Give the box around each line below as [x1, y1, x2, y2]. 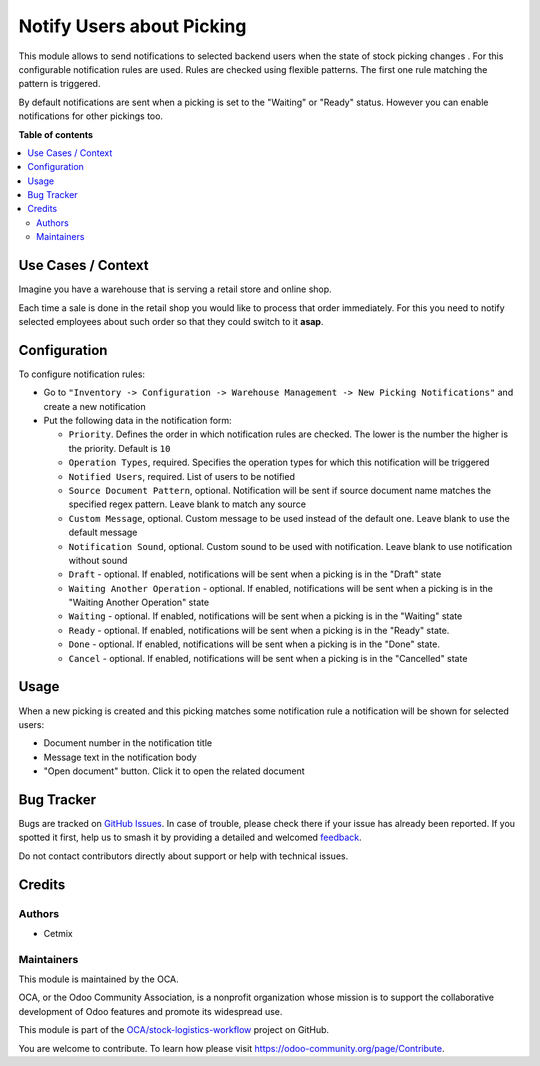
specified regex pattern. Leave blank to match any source [68, 498, 307, 510]
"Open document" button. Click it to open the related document [43, 765, 305, 777]
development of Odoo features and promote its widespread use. [18, 1005, 283, 1017]
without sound [68, 554, 128, 566]
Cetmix [43, 927, 74, 939]
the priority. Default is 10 [68, 442, 171, 454]
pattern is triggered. [18, 78, 101, 90]
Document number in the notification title [43, 737, 213, 749]
